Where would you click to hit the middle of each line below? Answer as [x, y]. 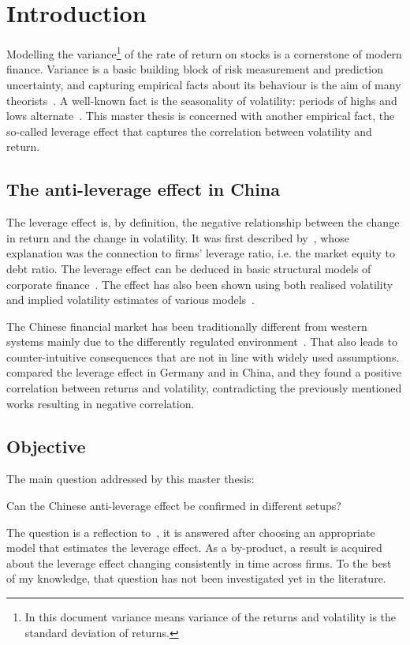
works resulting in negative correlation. [101, 403]
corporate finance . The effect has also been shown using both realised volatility [200, 284]
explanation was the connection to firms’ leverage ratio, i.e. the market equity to [201, 253]
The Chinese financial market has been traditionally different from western [187, 326]
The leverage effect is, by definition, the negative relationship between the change [203, 222]
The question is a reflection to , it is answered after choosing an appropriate [191, 532]
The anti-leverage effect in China [143, 189]
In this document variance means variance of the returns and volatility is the [211, 617]
